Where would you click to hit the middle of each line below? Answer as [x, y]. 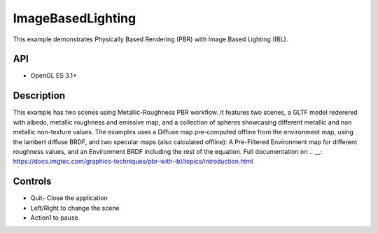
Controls [32, 182]
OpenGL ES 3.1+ [54, 76]
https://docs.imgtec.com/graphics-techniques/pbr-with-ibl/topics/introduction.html [133, 162]
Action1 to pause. [55, 218]
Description [39, 96]
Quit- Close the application [69, 198]
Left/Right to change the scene [75, 208]
